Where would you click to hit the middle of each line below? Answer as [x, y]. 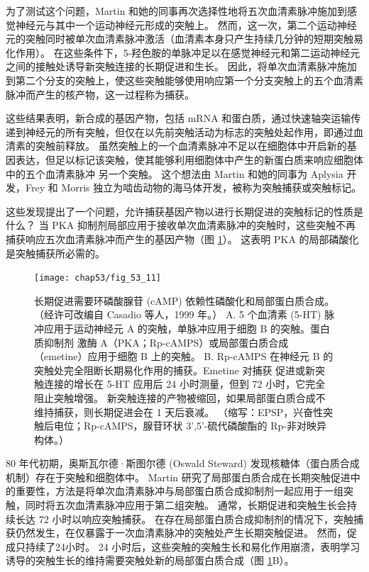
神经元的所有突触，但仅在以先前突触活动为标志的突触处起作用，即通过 [189, 131]
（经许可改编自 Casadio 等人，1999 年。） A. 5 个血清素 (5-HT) [178, 314]
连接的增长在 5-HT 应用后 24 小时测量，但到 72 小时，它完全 [184, 384]
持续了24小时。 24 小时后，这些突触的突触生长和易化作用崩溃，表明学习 [193, 546]
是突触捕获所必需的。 [55, 253]
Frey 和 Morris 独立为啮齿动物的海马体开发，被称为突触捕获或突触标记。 [193, 187]
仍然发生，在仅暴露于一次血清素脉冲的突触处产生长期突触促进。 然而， [181, 533]
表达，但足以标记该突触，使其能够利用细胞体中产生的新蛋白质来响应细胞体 [189, 159]
